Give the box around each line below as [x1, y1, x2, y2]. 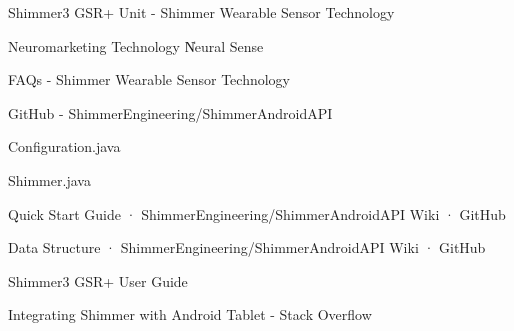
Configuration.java [8, 136, 121, 157]
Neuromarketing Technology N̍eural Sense [8, 35, 264, 56]
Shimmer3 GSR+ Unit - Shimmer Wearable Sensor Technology [8, 2, 395, 22]
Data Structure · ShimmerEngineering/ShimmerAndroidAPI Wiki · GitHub [8, 237, 486, 258]
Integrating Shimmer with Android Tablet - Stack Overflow [8, 304, 372, 325]
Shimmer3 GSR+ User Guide [8, 270, 188, 291]
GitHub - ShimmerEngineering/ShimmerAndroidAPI [8, 102, 333, 123]
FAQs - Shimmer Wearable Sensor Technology [8, 69, 291, 90]
